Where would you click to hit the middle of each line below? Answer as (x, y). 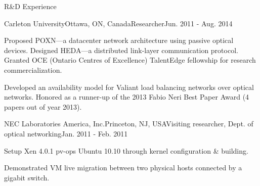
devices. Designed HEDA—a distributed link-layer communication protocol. (121, 50)
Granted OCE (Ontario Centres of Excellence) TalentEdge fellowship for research (130, 60)
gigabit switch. (27, 177)
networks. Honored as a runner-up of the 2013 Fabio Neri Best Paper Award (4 (127, 97)
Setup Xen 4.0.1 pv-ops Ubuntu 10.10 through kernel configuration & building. (126, 150)
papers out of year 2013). (43, 106)
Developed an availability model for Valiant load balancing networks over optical (129, 87)
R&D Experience (30, 6)
